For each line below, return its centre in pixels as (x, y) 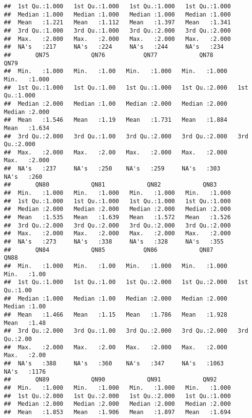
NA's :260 (23, 177)
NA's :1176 (25, 371)
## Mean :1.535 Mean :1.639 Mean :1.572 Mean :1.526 (117, 218)
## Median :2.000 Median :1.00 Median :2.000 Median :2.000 (116, 104)
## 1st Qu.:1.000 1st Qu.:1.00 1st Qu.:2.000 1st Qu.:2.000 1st (126, 282)
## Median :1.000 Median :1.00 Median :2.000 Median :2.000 (116, 298)
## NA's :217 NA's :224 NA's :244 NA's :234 (114, 47)
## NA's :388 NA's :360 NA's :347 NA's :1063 (114, 363)
